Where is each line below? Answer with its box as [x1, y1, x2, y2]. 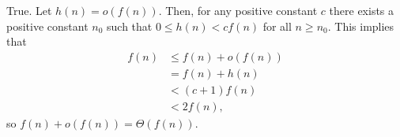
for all [262, 17, 292, 34]
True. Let [6, 2, 52, 18]
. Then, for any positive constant [158, 2, 318, 18]
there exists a [329, 2, 394, 18]
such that [107, 17, 153, 34]
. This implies [327, 17, 394, 34]
